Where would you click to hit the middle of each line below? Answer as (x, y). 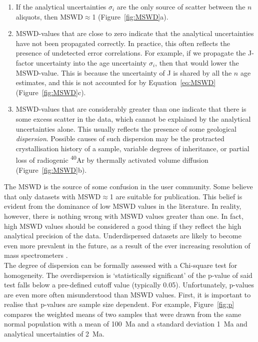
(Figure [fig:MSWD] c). (51, 92)
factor (25, 62)
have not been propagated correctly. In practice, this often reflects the (123, 43)
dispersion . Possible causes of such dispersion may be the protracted (120, 138)
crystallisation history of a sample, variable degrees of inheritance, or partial (132, 148)
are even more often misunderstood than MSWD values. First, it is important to (127, 294)
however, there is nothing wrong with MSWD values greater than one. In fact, (124, 216)
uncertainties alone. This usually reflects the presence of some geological (126, 128)
